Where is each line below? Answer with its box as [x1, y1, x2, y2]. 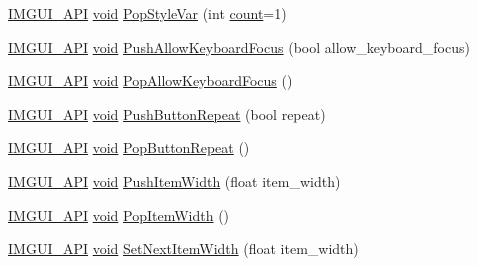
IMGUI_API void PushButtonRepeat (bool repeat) [8, 103, 326, 124]
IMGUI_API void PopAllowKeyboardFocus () [8, 70, 293, 91]
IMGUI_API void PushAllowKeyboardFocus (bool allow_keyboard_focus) [8, 36, 470, 57]
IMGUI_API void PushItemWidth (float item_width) [8, 170, 341, 191]
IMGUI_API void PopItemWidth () [8, 204, 230, 225]
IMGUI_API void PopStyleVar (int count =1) [8, 3, 287, 23]
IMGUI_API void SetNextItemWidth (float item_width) [8, 238, 359, 259]
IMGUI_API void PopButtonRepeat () [8, 137, 250, 158]
